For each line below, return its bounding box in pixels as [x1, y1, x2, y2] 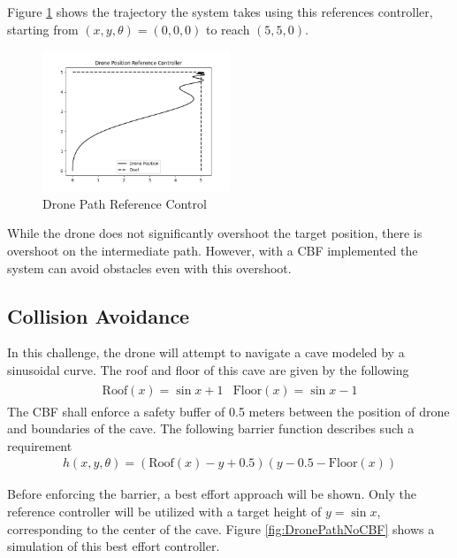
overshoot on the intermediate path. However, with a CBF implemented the [7, 241, 418, 259]
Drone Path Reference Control [42, 194, 207, 212]
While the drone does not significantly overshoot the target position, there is [7, 224, 423, 242]
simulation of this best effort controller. [7, 537, 220, 555]
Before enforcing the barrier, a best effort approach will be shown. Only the [7, 485, 417, 503]
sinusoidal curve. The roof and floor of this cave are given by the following [7, 360, 409, 378]
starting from [7, 19, 79, 38]
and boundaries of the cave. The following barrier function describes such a [7, 419, 415, 438]
